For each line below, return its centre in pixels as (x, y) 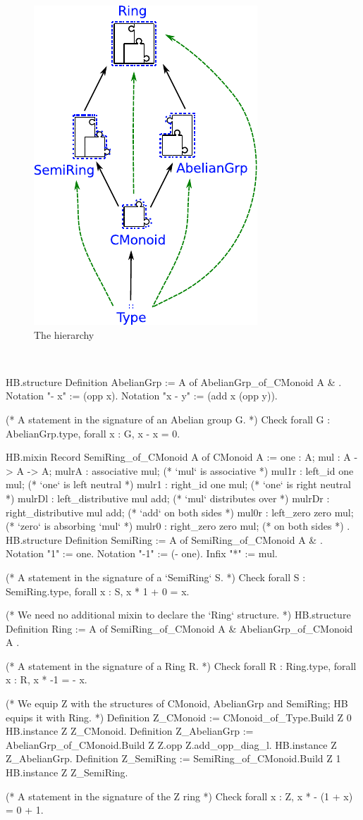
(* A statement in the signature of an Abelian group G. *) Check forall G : (168, 419)
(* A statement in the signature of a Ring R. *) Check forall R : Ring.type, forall (181, 665)
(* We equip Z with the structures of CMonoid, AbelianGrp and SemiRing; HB (177, 703)
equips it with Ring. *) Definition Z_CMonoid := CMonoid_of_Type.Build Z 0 (179, 717)
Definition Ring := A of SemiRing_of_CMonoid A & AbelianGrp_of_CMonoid (179, 628)
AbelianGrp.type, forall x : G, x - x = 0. (93, 433)
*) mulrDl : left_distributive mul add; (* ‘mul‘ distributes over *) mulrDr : (168, 498)
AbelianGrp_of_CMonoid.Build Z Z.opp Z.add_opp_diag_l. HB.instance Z (171, 744)
